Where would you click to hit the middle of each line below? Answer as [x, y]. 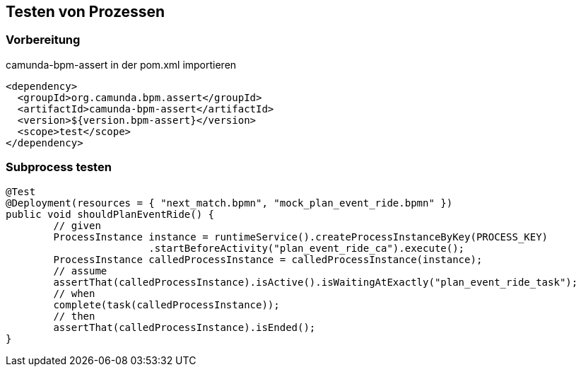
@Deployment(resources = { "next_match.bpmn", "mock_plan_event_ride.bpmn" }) [229, 203]
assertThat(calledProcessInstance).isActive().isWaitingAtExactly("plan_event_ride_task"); [316, 282]
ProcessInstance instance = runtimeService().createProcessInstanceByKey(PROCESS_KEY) [301, 237]
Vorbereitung [43, 40]
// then [74, 316]
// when [74, 293]
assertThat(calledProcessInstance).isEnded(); [184, 327]
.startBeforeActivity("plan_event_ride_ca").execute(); [307, 248]
